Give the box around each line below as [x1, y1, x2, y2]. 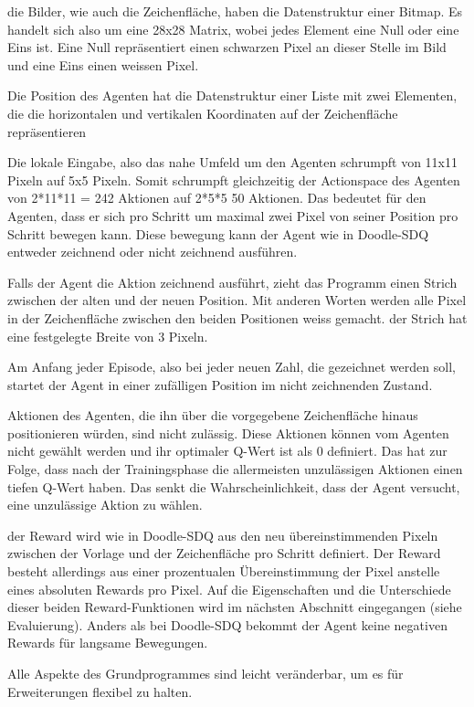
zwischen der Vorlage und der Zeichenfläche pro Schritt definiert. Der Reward [7, 543, 441, 563]
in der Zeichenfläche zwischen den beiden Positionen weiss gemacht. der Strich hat [7, 308, 468, 327]
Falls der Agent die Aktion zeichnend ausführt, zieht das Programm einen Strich [7, 272, 458, 291]
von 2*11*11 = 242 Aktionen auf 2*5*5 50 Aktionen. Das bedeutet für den [7, 188, 427, 207]
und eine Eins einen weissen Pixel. [7, 55, 199, 74]
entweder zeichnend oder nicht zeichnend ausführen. [7, 242, 298, 261]
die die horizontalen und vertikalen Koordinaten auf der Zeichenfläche [7, 103, 398, 122]
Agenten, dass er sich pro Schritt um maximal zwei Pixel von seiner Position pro [7, 206, 458, 225]
